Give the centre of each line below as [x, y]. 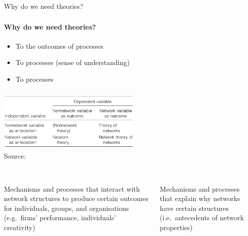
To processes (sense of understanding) [72, 62]
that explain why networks [200, 198]
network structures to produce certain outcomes [76, 198]
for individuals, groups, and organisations [67, 208]
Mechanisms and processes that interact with [72, 188]
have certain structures [194, 208]
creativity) [20, 227]
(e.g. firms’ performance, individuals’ [60, 218]
